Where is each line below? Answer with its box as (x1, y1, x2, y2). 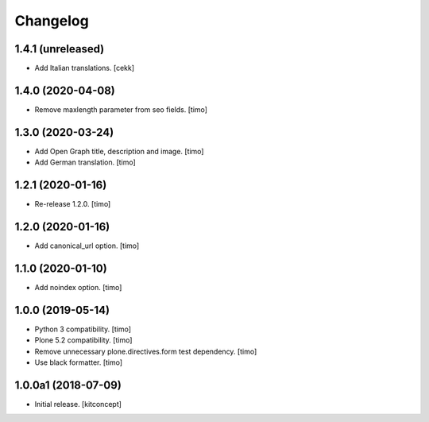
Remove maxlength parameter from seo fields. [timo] (34, 104, 208, 114)
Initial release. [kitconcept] (34, 399, 122, 408)
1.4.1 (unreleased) (14, 42, 105, 56)
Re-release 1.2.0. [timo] (34, 199, 111, 209)
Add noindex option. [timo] (34, 282, 122, 292)
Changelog (14, 12, 89, 29)
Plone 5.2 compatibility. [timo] (34, 335, 133, 345)
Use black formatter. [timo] (34, 358, 123, 367)
